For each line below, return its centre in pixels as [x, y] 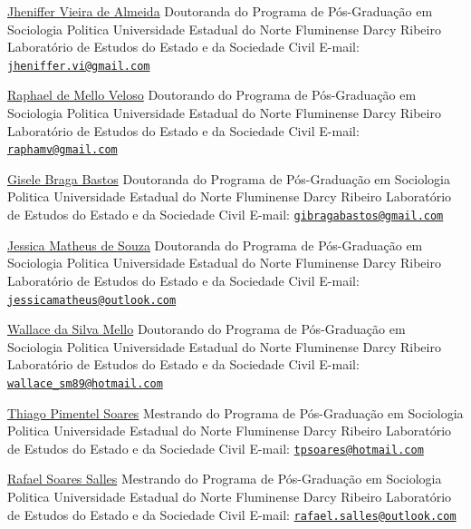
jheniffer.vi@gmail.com [79, 66]
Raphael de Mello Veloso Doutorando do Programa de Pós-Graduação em [212, 95]
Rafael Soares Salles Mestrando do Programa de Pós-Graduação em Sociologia [225, 479]
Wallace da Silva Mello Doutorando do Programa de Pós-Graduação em [207, 329]
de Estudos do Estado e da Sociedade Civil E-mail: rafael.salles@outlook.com [232, 514]
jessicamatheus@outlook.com [92, 300]
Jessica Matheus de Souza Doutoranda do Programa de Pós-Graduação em [215, 245]
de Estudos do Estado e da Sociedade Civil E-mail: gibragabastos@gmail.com [226, 215]
